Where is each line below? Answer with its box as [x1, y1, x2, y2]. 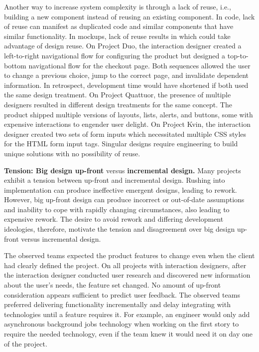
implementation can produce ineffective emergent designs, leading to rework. [4, 184, 237, 195]
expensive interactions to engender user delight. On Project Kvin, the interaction [4, 119, 251, 129]
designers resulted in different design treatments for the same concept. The [4, 99, 232, 109]
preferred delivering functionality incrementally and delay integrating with [4, 299, 231, 310]
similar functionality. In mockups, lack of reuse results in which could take [4, 30, 231, 41]
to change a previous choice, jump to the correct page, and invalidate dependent [4, 70, 249, 80]
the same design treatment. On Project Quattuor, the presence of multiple [4, 89, 231, 100]
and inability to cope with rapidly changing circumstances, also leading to [4, 204, 230, 214]
